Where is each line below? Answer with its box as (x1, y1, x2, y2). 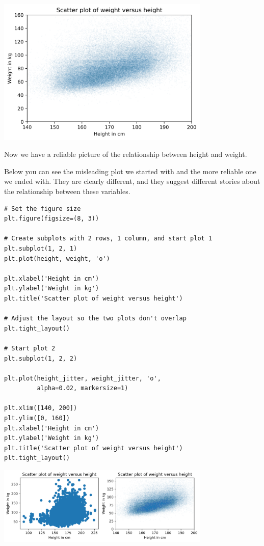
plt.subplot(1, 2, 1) (4, 244, 77, 252)
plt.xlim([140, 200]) (4, 404, 77, 412)
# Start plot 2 (4, 344, 56, 352)
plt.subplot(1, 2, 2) (4, 354, 77, 362)
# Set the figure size (4, 205, 81, 212)
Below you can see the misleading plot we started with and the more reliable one (4, 166, 256, 176)
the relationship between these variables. (4, 186, 130, 196)
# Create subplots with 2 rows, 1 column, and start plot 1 (4, 235, 213, 242)
